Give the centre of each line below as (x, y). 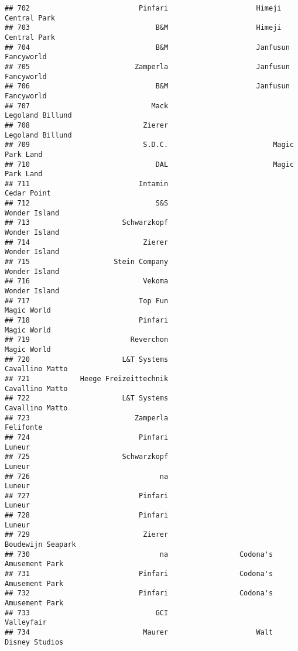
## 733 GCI (87, 613)
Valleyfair (26, 623)
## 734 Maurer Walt (139, 632)
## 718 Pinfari (87, 320)
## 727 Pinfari (87, 496)
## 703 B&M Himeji (143, 28)
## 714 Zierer (87, 242)
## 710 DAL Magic (149, 164)
